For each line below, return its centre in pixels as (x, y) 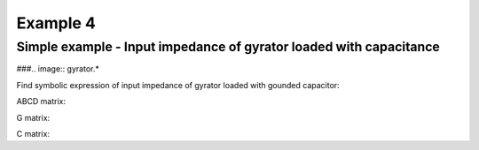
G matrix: (33, 117)
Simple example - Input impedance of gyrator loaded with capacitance (228, 47)
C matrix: (33, 133)
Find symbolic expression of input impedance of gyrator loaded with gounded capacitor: (178, 85)
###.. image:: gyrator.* (58, 69)
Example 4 (56, 23)
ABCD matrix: (41, 101)
